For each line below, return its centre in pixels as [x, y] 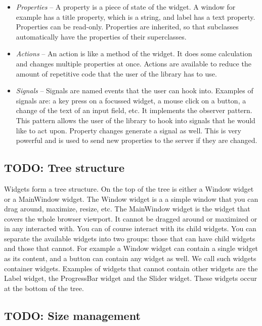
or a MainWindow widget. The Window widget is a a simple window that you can [131, 198]
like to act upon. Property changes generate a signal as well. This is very [128, 130]
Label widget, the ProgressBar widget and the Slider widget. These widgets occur [131, 278]
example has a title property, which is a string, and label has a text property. [136, 16]
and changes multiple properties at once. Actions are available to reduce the [134, 63]
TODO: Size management [72, 315]
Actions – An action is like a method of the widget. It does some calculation [134, 53]
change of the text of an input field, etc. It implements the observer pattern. [134, 110]
